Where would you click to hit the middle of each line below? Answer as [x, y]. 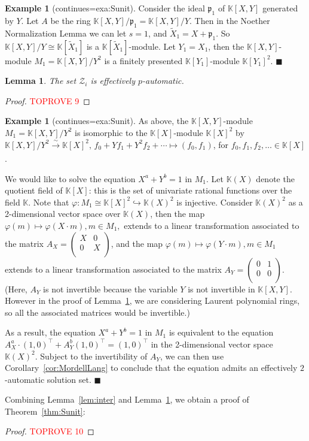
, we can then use [192, 356]
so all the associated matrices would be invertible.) [97, 312]
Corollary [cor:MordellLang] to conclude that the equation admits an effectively [151, 368]
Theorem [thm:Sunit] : [45, 411]
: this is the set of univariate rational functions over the [190, 190]
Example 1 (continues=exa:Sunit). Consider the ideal [105, 8]
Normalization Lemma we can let [66, 33]
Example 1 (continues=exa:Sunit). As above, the [97, 121]
